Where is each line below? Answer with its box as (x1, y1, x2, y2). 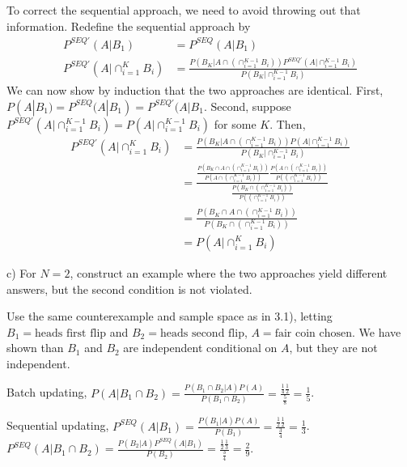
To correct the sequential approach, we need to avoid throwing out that (6, 2, 361, 18)
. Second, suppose (203, 97, 291, 114)
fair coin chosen (274, 327, 353, 339)
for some (214, 115, 256, 132)
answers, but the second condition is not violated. (6, 280, 252, 297)
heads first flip (34, 327, 107, 339)
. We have (352, 323, 401, 340)
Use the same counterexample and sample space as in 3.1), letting (6, 308, 333, 325)
